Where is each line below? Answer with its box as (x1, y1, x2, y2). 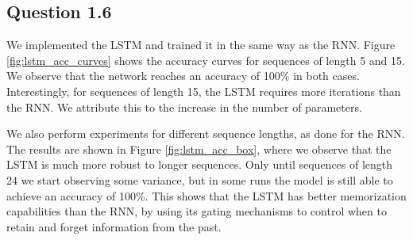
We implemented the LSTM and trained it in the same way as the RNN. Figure (6, 36, 396, 53)
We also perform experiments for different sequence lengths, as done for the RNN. (6, 125, 405, 142)
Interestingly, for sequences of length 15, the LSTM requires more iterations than (6, 82, 401, 99)
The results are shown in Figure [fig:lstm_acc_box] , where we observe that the (6, 140, 392, 157)
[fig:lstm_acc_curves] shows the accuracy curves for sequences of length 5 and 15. (6, 51, 405, 68)
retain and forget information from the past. (6, 218, 222, 234)
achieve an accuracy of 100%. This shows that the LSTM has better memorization (6, 187, 407, 204)
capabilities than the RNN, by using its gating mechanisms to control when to (6, 203, 387, 219)
